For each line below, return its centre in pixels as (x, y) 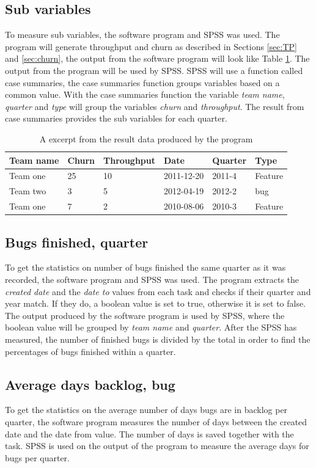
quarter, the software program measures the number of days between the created (156, 421)
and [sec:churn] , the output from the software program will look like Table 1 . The (157, 58)
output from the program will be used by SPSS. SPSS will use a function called (154, 70)
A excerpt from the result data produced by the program (146, 138)
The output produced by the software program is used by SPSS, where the (145, 315)
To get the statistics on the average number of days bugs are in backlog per (146, 410)
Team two (28, 191)
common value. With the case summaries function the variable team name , (145, 94)
